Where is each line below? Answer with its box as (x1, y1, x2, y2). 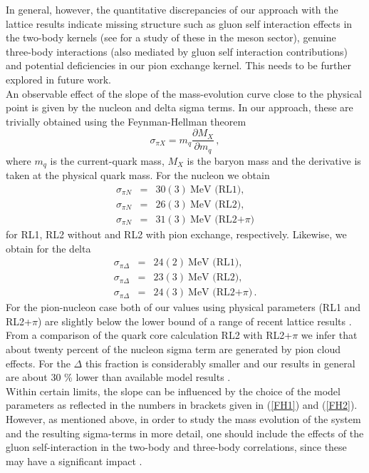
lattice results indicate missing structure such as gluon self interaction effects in (6, 16, 353, 31)
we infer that (301, 327, 358, 342)
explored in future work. (6, 71, 111, 86)
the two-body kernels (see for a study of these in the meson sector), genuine (6, 30, 336, 45)
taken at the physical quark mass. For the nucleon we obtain (6, 168, 270, 183)
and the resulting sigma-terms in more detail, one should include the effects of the (6, 425, 364, 440)
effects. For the (6, 355, 71, 370)
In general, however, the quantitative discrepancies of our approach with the (6, 2, 338, 16)
